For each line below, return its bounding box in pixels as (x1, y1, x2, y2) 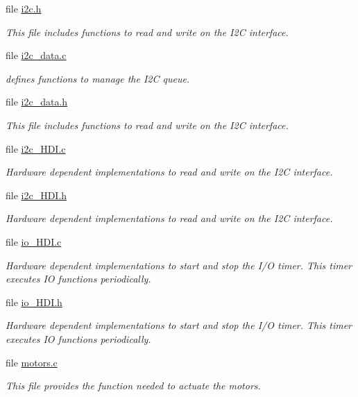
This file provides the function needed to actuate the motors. (6, 378, 261, 393)
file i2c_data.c (6, 48, 67, 62)
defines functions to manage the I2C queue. (6, 71, 190, 85)
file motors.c (6, 355, 58, 369)
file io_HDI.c (6, 234, 62, 248)
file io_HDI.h (6, 294, 62, 309)
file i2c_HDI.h (6, 187, 67, 202)
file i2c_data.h (6, 94, 68, 109)
